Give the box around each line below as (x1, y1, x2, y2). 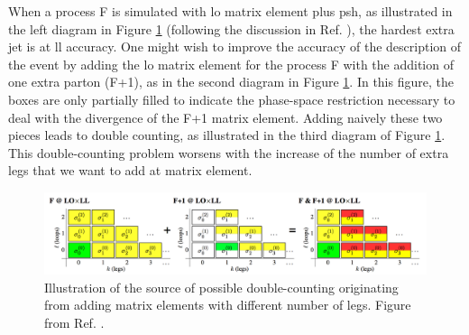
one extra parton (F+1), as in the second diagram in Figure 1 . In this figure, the (8, 72, 454, 91)
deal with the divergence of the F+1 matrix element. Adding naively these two (8, 107, 443, 126)
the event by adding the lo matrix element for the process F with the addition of (8, 54, 454, 73)
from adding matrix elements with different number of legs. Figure (44, 295, 411, 314)
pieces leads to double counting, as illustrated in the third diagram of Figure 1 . (8, 126, 446, 144)
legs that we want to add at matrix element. (8, 161, 253, 180)
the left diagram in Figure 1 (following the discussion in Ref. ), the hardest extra (8, 19, 455, 38)
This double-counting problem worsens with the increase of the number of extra (8, 143, 449, 162)
